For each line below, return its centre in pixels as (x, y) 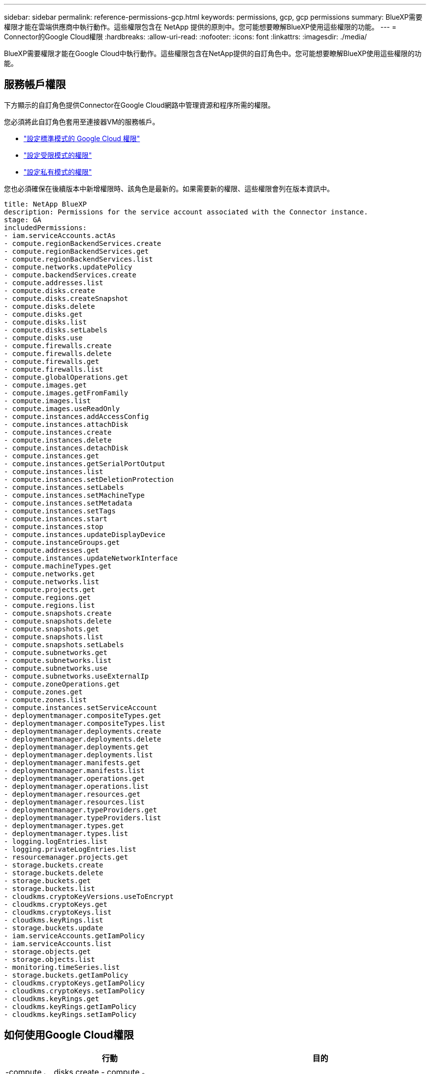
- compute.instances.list (54, 471)
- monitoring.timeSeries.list (62, 967)
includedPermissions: (45, 227)
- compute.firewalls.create (58, 345)
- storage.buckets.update (54, 928)
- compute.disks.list (45, 322)
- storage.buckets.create (54, 865)
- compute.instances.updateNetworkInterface (91, 558)
